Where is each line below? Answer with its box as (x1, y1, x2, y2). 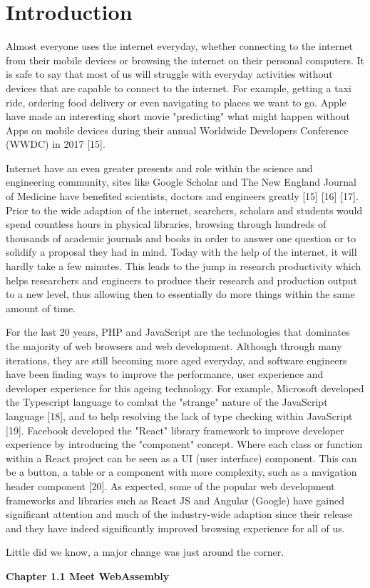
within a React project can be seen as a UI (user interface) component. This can (6, 450, 357, 465)
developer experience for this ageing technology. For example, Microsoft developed (6, 380, 364, 395)
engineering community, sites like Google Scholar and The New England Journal (6, 174, 356, 189)
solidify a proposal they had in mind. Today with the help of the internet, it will (6, 244, 357, 259)
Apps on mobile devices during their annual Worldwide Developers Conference (6, 122, 349, 137)
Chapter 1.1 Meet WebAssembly (6, 568, 170, 583)
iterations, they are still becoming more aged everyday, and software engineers (6, 352, 347, 367)
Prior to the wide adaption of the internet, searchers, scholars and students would (6, 202, 363, 217)
